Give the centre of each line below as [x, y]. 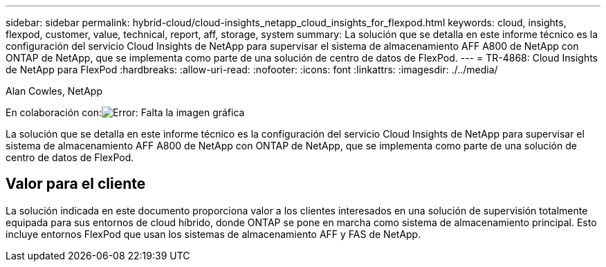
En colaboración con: [54, 112]
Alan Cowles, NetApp [54, 91]
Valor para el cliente [76, 184]
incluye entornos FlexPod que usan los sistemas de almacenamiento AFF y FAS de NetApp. [213, 234]
